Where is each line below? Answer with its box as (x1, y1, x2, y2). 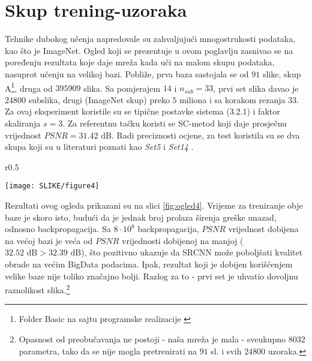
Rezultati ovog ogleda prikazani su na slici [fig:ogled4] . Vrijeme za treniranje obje (5, 198, 303, 211)
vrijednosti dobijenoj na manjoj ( (122, 234, 244, 246)
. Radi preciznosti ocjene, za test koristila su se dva (111, 128, 300, 141)
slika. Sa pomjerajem (83, 82, 161, 94)
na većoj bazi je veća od (5, 234, 93, 246)
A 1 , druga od (5, 80, 53, 94)
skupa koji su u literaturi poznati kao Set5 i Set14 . (5, 140, 194, 153)
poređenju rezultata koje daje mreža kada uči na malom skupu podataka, (5, 56, 275, 68)
